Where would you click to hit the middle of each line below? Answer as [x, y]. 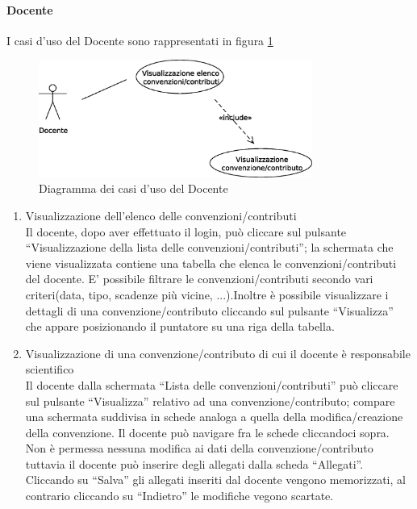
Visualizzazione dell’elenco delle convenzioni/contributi [161, 215]
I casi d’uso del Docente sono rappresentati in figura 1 [140, 40]
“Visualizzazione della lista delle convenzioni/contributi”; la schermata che [209, 247]
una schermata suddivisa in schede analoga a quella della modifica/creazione [214, 417]
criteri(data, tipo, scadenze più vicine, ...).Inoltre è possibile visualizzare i [207, 294]
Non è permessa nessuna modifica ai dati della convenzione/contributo [199, 448]
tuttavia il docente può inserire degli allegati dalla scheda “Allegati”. [194, 463]
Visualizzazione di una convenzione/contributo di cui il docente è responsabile [218, 353]
